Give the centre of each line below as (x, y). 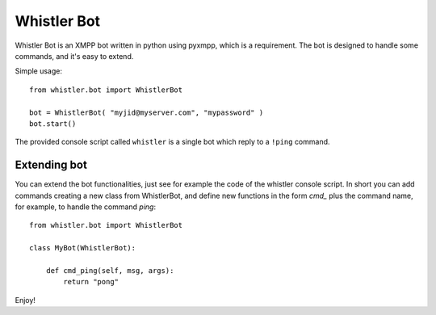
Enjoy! (25, 300)
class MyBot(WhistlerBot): (83, 248)
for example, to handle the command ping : (86, 207)
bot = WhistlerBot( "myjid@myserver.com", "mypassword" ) (147, 112)
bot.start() (53, 124)
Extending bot (51, 165)
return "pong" (91, 282)
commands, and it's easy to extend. (74, 56)
